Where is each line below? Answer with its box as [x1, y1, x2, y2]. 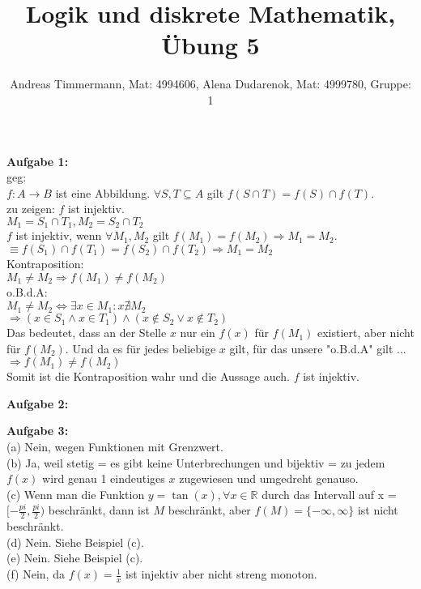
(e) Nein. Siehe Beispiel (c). [6, 549, 143, 566]
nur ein [180, 324, 215, 341]
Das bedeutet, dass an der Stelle [6, 324, 167, 341]
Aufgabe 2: [6, 395, 69, 412]
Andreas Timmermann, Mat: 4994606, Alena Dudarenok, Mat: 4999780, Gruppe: [10, 75, 411, 92]
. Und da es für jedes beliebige [65, 339, 216, 356]
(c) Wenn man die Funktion [6, 485, 145, 502]
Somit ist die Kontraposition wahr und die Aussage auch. [6, 368, 291, 385]
